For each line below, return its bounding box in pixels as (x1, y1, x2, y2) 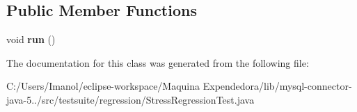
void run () (6, 32, 56, 47)
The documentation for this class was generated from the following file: (6, 55, 309, 70)
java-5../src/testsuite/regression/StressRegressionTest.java (6, 92, 255, 106)
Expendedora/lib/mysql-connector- (203, 79, 352, 93)
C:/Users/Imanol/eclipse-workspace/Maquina (6, 79, 200, 93)
